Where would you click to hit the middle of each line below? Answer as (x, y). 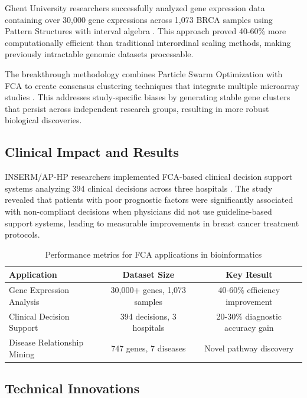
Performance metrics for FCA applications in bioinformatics (153, 254)
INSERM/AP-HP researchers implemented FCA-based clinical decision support (149, 177)
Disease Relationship (46, 342)
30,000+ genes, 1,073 (148, 290)
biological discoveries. (43, 120)
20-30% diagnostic (249, 316)
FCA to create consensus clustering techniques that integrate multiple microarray (152, 85)
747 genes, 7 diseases (148, 348)
